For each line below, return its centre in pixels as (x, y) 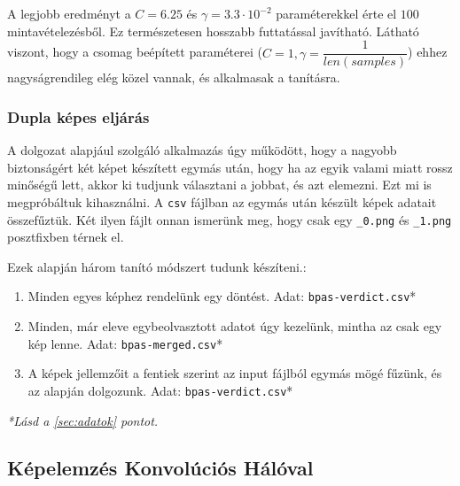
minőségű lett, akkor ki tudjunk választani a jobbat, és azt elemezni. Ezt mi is (219, 185)
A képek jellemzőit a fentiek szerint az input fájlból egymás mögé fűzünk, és (235, 373)
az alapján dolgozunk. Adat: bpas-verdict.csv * (160, 390)
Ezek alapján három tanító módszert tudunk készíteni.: (157, 266)
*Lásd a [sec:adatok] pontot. (83, 420)
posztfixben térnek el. (66, 237)
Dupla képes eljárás (78, 116)
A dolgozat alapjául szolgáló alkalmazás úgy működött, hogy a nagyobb (202, 150)
